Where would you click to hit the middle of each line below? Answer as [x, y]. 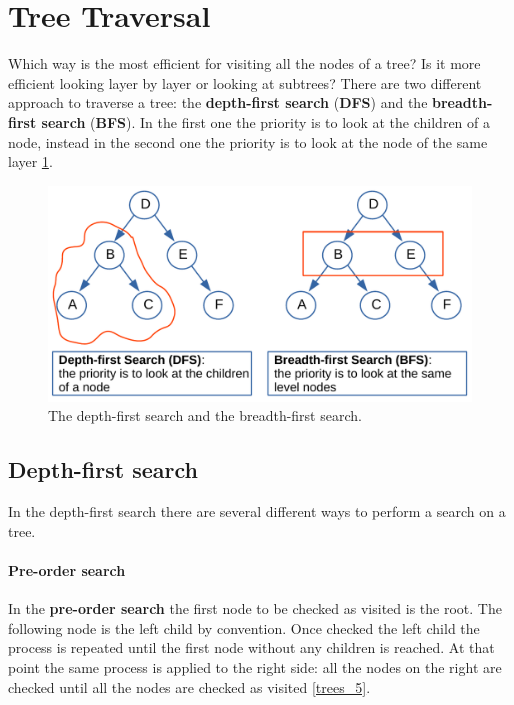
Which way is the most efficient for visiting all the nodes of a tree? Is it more [244, 63]
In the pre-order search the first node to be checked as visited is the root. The [255, 608]
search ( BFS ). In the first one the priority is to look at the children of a [265, 121]
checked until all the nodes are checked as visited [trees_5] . [189, 686]
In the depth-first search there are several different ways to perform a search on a [257, 511]
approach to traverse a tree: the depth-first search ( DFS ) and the [218, 102]
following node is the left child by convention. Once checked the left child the [244, 627]
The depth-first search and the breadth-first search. [205, 415]
